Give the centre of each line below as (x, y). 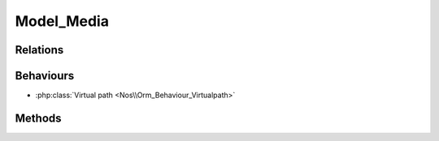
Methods (38, 118)
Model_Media (62, 21)
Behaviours (45, 76)
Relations (39, 50)
